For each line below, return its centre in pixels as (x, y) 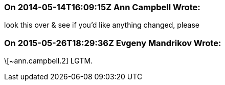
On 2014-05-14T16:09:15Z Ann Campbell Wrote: (102, 7)
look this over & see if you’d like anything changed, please (102, 25)
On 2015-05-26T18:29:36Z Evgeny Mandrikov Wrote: (113, 43)
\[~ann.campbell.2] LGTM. (49, 61)
